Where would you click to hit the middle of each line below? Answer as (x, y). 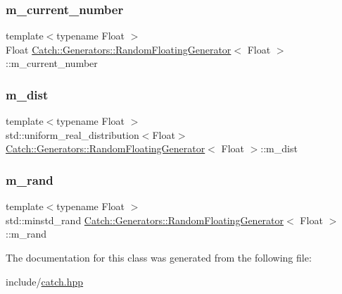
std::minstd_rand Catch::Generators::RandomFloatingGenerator (145, 220)
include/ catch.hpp (45, 281)
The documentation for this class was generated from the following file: (159, 257)
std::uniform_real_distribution (72, 134)
